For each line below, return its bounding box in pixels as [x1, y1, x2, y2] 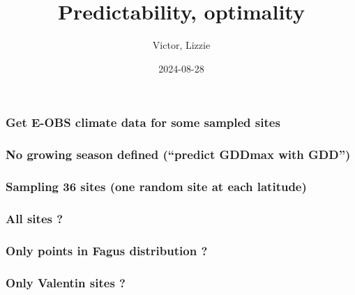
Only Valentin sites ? [6, 273, 126, 291]
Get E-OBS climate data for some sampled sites [6, 114, 280, 131]
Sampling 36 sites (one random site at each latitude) [6, 178, 307, 195]
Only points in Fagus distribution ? [6, 241, 208, 259]
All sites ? [6, 209, 63, 227]
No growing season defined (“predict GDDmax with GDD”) [6, 146, 351, 163]
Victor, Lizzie [152, 38, 211, 52]
